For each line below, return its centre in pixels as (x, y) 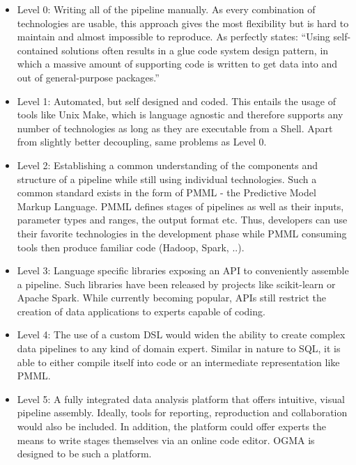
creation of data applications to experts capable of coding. (141, 311)
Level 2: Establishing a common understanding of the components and (168, 165)
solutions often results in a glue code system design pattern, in (195, 50)
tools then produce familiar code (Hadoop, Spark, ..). (131, 247)
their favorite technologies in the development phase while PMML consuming (182, 233)
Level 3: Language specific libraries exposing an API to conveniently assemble (183, 270)
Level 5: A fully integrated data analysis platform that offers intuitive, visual (181, 399)
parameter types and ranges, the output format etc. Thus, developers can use (182, 220)
